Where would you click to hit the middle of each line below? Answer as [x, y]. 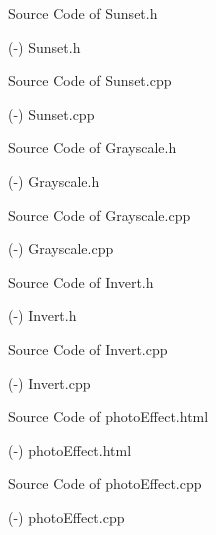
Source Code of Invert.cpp [88, 348]
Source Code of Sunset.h [83, 13]
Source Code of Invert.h [81, 281]
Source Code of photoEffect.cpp [105, 483]
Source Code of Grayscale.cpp [99, 214]
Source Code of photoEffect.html [108, 416]
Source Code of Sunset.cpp [90, 80]
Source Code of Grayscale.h [92, 147]
